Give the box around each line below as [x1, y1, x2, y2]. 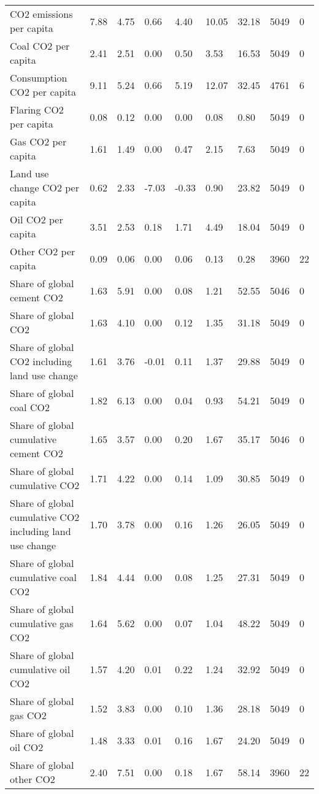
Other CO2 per [10, 244, 75, 258]
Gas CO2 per [10, 134, 67, 148]
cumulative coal [10, 570, 77, 584]
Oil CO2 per [10, 212, 63, 226]
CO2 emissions [10, 7, 73, 21]
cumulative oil [10, 662, 71, 676]
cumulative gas [10, 616, 74, 630]
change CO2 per [10, 180, 79, 195]
